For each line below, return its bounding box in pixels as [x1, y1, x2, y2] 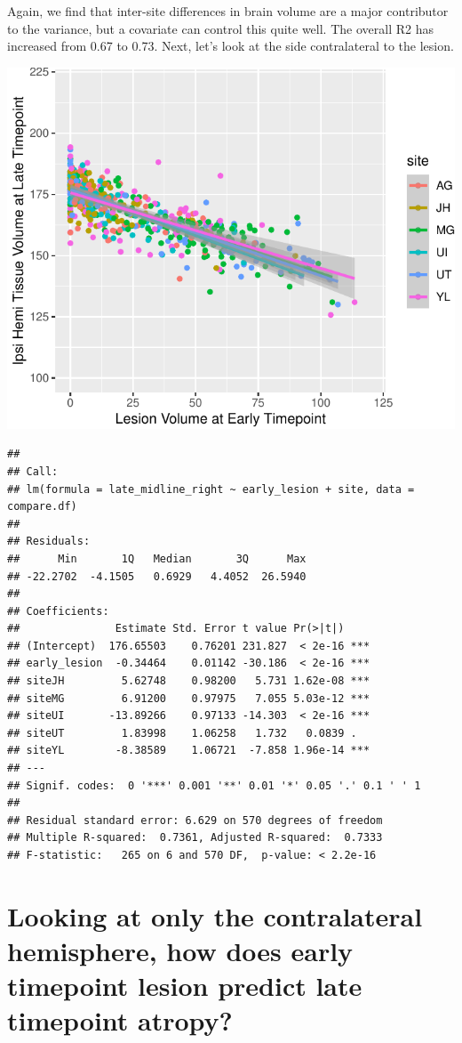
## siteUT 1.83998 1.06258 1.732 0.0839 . [7, 726, 357, 740]
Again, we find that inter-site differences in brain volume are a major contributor [7, 2, 449, 20]
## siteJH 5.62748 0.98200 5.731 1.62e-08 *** [7, 675, 370, 688]
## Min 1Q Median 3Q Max [7, 552, 307, 565]
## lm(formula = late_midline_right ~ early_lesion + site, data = [7, 482, 415, 496]
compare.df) [7, 500, 77, 513]
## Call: [7, 465, 59, 478]
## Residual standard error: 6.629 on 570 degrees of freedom [7, 813, 383, 827]
